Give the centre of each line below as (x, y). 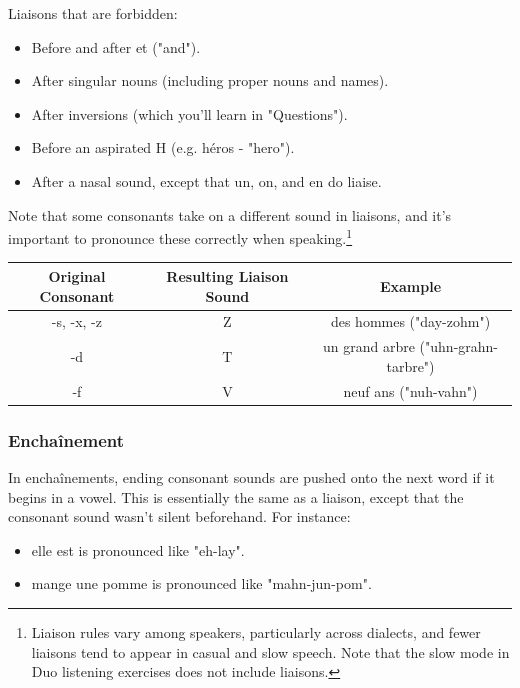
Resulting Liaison (227, 275)
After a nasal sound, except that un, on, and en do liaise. (206, 180)
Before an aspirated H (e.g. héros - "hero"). (163, 147)
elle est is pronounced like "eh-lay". (138, 549)
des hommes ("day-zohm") (410, 321)
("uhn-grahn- (459, 346)
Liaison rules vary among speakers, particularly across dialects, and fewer (256, 631)
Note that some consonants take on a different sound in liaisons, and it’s (230, 214)
